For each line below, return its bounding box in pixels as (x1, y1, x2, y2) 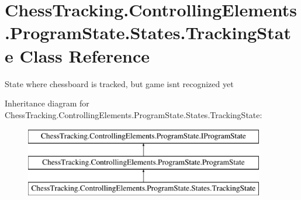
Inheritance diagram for (5, 97, 89, 109)
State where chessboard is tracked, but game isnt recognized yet (5, 77, 234, 89)
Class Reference (19, 43, 150, 67)
